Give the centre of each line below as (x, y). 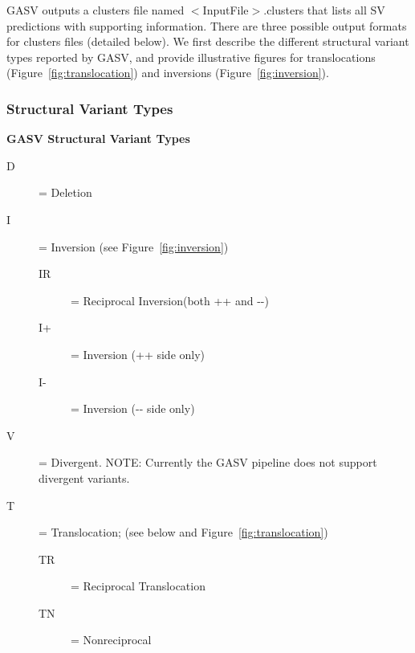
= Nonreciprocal (111, 640)
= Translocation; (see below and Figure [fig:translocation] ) (183, 532)
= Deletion (65, 192)
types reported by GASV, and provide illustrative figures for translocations (191, 57)
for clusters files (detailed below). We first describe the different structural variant (208, 41)
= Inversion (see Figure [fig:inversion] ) (134, 246)
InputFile (226, 10)
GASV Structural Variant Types (98, 139)
